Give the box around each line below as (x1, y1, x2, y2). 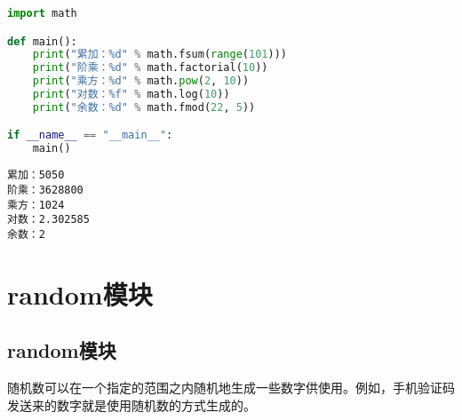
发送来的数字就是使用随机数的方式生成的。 (7, 395, 256, 414)
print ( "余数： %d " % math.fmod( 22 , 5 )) (32, 100, 256, 114)
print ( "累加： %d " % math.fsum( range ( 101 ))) (32, 48, 287, 61)
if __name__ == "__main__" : (7, 129, 173, 142)
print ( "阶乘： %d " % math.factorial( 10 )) (32, 61, 268, 75)
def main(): (7, 35, 77, 48)
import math (7, 7, 77, 20)
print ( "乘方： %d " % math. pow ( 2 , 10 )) (32, 75, 250, 88)
